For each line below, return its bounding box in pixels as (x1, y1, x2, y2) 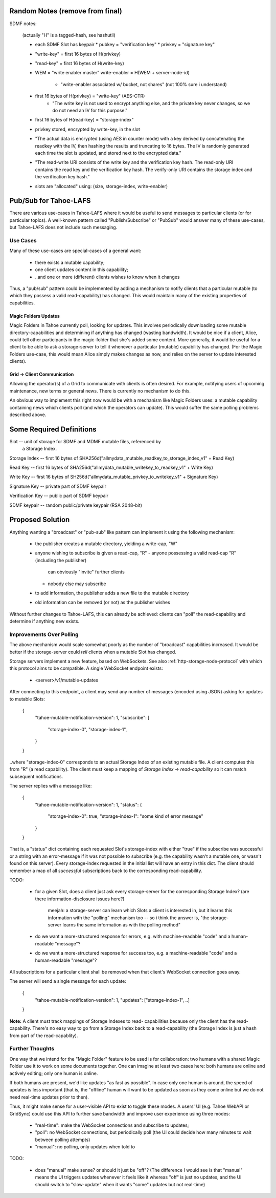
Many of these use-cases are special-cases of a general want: (9, 247, 142, 254)
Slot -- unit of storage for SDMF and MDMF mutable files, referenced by (9, 438, 161, 444)
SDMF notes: (9, 20, 37, 27)
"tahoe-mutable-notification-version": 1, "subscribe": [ (35, 715, 150, 721)
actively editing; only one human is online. (9, 1070, 98, 1076)
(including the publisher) (35, 557, 87, 563)
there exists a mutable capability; (35, 259, 105, 265)
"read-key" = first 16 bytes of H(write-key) (35, 60, 125, 67)
